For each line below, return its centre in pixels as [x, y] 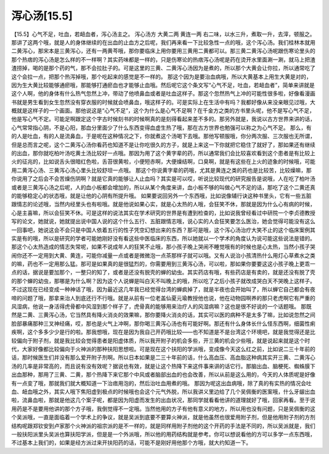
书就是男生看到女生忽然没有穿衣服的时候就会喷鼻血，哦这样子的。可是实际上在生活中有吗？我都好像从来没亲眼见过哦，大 [163, 102]
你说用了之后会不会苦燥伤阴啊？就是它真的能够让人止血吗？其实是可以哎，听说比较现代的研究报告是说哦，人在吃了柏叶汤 [163, 179]
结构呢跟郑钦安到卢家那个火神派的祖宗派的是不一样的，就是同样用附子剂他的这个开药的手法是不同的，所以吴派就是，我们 [163, 425]
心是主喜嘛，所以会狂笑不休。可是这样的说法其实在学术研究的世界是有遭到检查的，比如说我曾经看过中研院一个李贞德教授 [163, 212]
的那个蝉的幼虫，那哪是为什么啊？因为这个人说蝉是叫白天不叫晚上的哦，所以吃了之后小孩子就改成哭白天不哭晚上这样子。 [163, 281]
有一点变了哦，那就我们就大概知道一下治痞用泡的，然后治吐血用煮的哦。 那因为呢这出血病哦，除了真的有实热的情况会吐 [161, 383]
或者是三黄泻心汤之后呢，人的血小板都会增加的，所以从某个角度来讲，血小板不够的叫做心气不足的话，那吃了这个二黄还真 [163, 187]
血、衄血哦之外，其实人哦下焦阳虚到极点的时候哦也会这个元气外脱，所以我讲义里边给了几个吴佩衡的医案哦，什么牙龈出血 [163, 391]
